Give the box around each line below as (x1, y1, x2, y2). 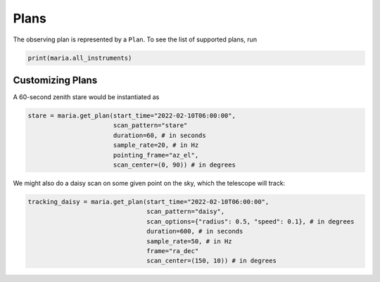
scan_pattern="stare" (113, 122, 188, 129)
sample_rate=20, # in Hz (113, 141, 199, 149)
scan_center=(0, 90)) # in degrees (113, 160, 236, 169)
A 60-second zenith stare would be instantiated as (13, 93, 160, 101)
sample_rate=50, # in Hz (146, 237, 232, 245)
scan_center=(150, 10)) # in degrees (146, 257, 277, 265)
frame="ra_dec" (146, 247, 199, 255)
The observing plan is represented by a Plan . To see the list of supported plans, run (13, 35, 257, 44)
